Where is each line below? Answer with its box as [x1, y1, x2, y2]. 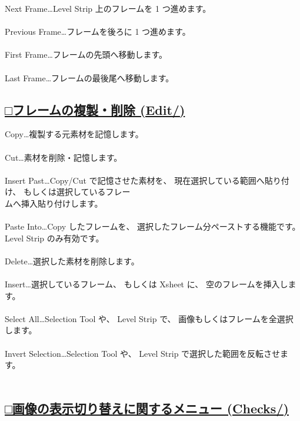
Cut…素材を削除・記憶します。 [5, 151, 122, 163]
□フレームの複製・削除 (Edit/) [5, 100, 185, 118]
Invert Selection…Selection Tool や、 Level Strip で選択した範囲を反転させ [5, 347, 281, 359]
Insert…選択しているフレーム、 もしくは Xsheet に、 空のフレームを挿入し [5, 278, 288, 290]
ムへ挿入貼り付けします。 [5, 197, 103, 209]
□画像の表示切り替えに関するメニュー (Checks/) [5, 399, 289, 417]
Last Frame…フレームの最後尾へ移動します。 [5, 71, 174, 84]
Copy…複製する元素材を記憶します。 [5, 128, 144, 140]
